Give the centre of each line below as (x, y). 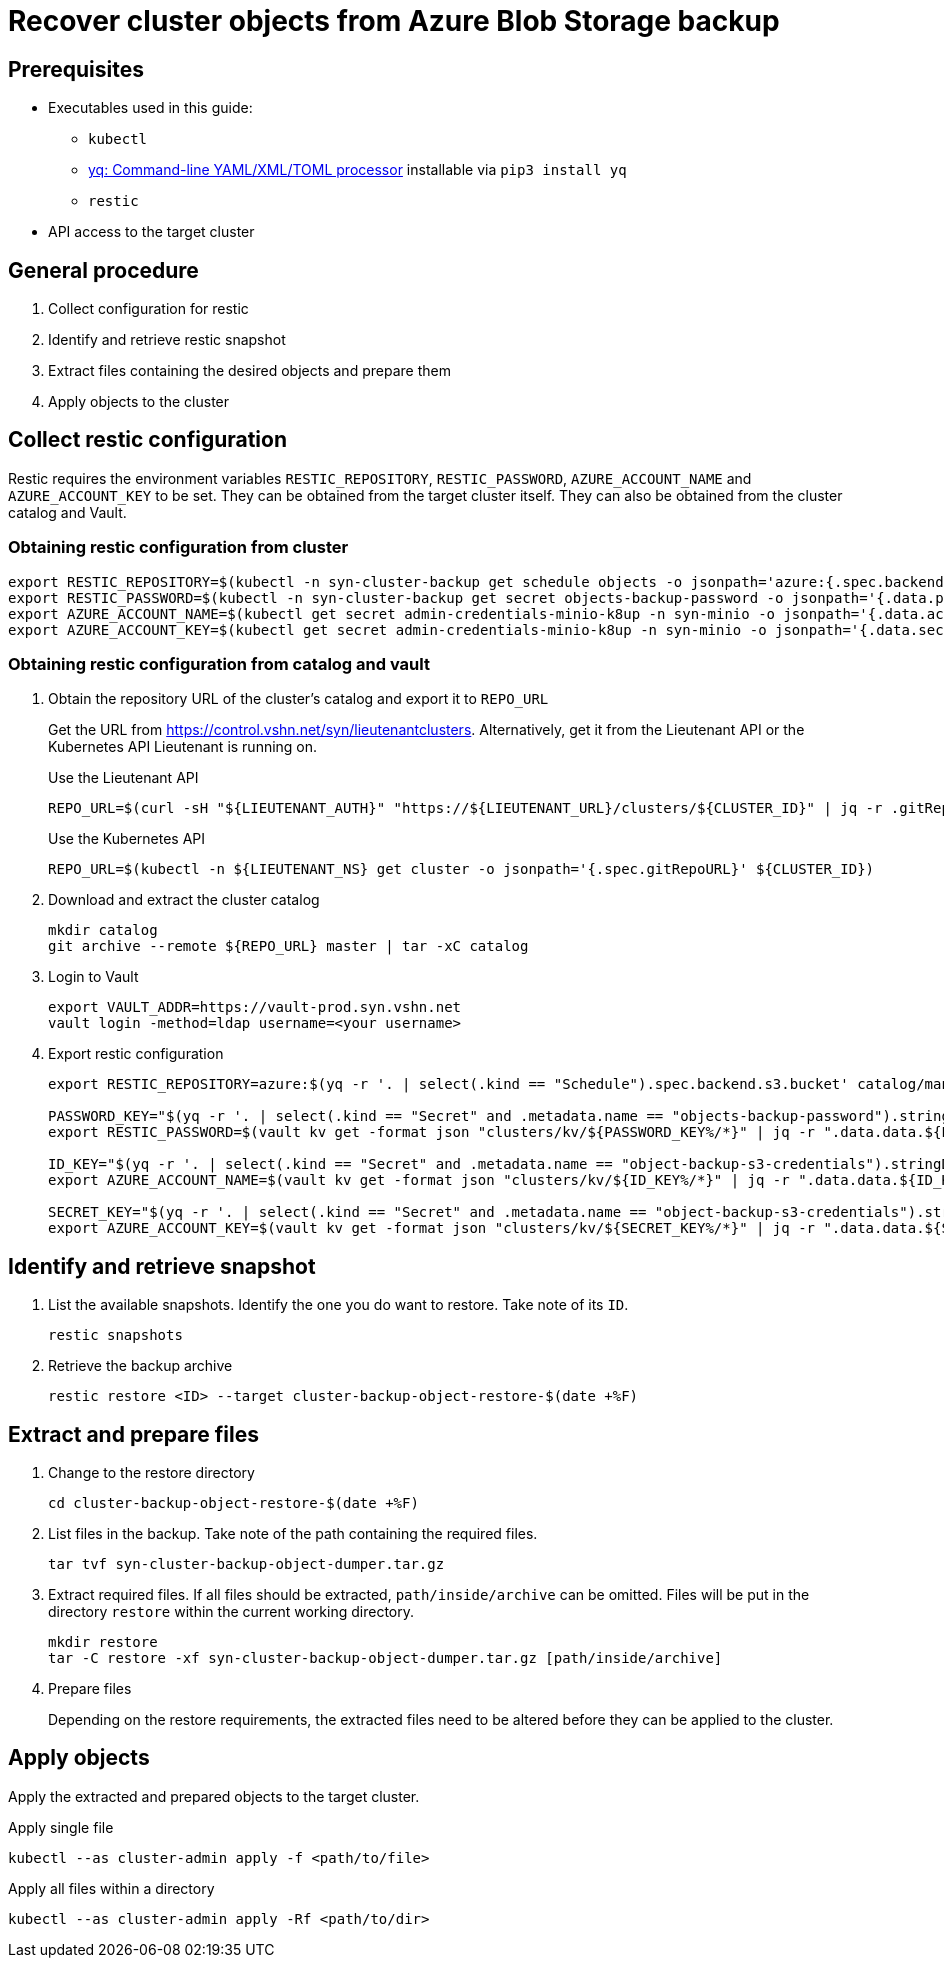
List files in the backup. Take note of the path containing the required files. (293, 1534)
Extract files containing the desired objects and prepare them (249, 371)
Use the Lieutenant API (123, 778)
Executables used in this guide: (150, 108)
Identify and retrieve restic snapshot (167, 340)
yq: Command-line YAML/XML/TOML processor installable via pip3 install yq (357, 170)
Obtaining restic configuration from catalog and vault (219, 663)
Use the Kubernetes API (127, 839)
